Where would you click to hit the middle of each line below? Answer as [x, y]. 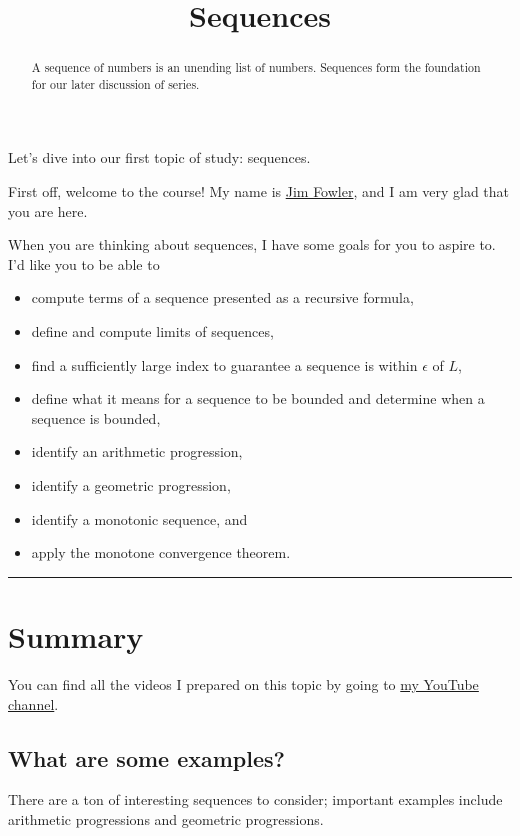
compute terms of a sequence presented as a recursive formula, [222, 297]
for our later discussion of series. [115, 83]
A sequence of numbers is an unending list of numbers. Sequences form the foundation [256, 67]
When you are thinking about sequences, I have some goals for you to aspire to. [252, 244]
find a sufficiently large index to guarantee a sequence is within [224, 364]
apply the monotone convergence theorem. [161, 552]
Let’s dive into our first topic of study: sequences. [159, 157]
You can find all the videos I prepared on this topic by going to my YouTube [243, 683]
